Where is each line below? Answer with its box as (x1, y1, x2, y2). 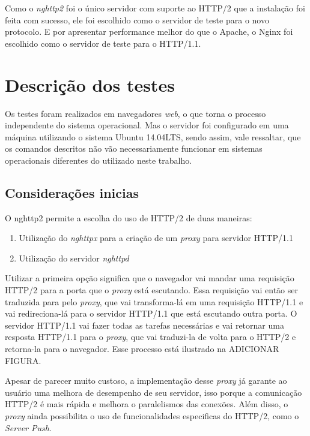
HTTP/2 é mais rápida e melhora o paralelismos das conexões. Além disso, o (5, 398, 288, 410)
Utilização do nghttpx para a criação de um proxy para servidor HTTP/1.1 (19, 231, 293, 244)
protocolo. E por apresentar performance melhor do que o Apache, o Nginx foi (5, 25, 293, 38)
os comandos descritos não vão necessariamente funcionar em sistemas (5, 142, 263, 155)
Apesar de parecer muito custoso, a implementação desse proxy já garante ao (5, 374, 287, 387)
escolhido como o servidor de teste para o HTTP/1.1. (5, 37, 201, 49)
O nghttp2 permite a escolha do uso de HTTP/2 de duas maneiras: (5, 211, 252, 224)
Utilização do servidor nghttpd (19, 251, 129, 264)
